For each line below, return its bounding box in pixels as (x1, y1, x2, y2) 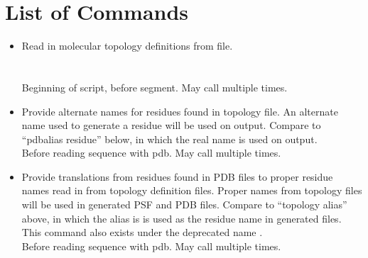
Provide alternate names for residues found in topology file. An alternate (21, 103, 338, 118)
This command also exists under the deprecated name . (21, 225, 263, 240)
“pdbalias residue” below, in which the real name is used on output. (21, 131, 318, 146)
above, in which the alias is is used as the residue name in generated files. (21, 211, 342, 225)
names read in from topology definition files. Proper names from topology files (21, 183, 362, 198)
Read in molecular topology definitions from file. (21, 38, 233, 53)
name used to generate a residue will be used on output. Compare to (21, 118, 321, 133)
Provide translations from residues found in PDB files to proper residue (21, 169, 333, 184)
